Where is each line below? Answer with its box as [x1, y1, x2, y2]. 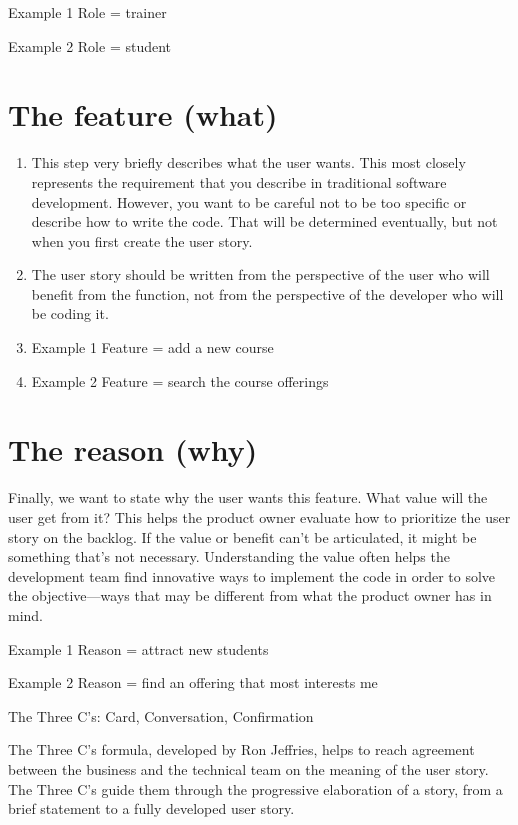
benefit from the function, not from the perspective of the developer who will [31, 283, 504, 304]
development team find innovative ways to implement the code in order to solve [8, 565, 496, 586]
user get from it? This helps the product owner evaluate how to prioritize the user [8, 506, 511, 527]
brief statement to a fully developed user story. [8, 798, 295, 819]
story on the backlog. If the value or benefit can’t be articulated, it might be [8, 526, 477, 547]
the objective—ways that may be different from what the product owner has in [8, 585, 492, 606]
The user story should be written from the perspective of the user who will [31, 264, 490, 285]
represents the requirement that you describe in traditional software [31, 171, 447, 192]
